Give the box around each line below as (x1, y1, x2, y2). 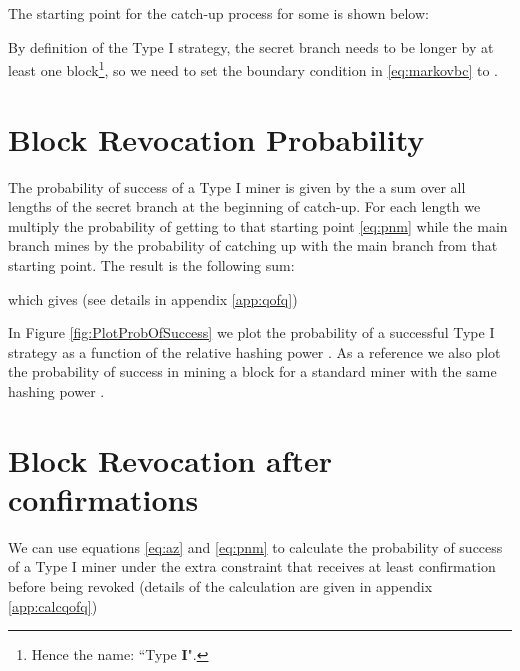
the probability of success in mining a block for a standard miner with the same (8, 361, 497, 382)
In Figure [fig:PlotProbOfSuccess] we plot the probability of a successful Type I (8, 322, 495, 343)
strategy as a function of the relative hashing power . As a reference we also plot (8, 341, 501, 362)
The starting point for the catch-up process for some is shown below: (8, 3, 429, 23)
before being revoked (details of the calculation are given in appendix (8, 576, 433, 596)
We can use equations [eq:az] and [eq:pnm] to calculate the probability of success (8, 536, 503, 557)
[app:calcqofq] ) (8, 595, 98, 616)
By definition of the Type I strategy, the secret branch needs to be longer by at (8, 36, 494, 57)
